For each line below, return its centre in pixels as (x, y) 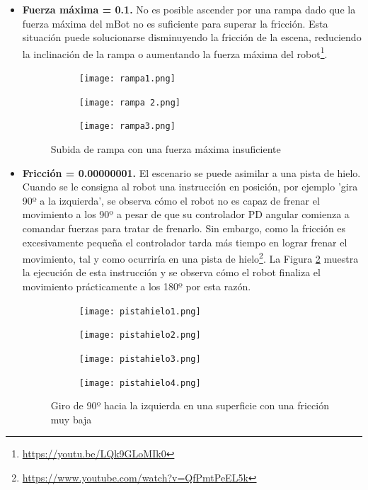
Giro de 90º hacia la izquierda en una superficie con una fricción (190, 405)
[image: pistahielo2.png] (140, 335)
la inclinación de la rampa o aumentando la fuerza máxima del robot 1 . (175, 52)
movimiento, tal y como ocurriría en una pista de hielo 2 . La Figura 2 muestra (190, 257)
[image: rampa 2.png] (130, 102)
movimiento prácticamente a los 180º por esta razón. (137, 286)
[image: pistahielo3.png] (140, 359)
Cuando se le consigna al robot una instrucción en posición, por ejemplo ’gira (190, 187)
